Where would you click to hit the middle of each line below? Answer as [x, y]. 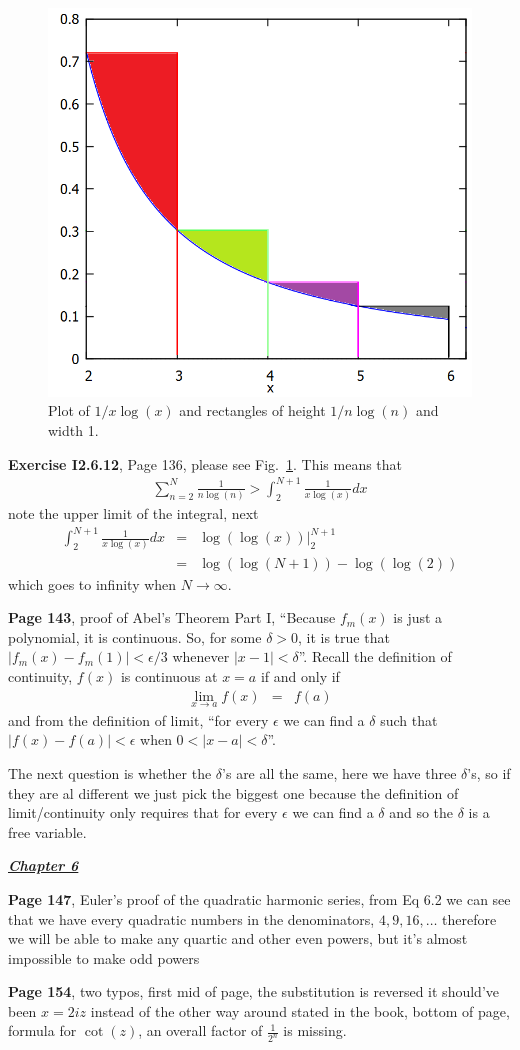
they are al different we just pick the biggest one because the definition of [233, 792]
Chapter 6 [43, 865]
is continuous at [169, 675]
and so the [421, 812]
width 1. [73, 430]
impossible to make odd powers [104, 957]
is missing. [315, 1030]
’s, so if [489, 772]
